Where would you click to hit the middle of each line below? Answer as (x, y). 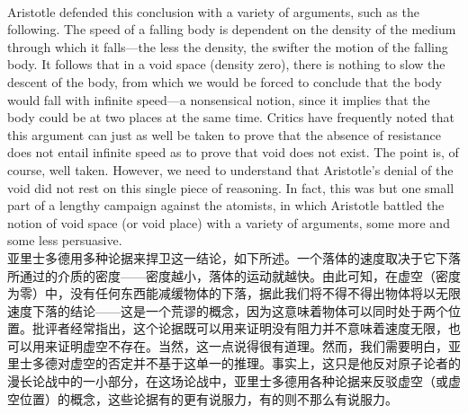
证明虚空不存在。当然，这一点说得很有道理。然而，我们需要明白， (252, 345)
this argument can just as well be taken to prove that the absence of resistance (224, 134)
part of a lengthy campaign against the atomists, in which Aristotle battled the (226, 205)
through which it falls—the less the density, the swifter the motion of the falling (228, 46)
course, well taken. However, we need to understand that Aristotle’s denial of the (230, 169)
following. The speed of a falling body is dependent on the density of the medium (232, 29)
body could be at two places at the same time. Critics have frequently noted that (231, 117)
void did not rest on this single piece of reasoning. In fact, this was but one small (231, 187)
